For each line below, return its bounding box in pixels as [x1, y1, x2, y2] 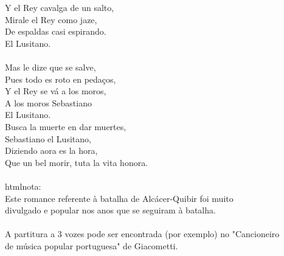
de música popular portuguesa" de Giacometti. [5, 239, 178, 252]
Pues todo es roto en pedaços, [5, 72, 116, 85]
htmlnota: [5, 179, 41, 192]
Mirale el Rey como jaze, [5, 13, 97, 26]
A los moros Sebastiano [5, 96, 92, 109]
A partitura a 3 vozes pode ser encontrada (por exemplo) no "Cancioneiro [5, 227, 280, 240]
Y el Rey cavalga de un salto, [5, 1, 114, 13]
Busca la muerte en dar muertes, [5, 120, 126, 133]
